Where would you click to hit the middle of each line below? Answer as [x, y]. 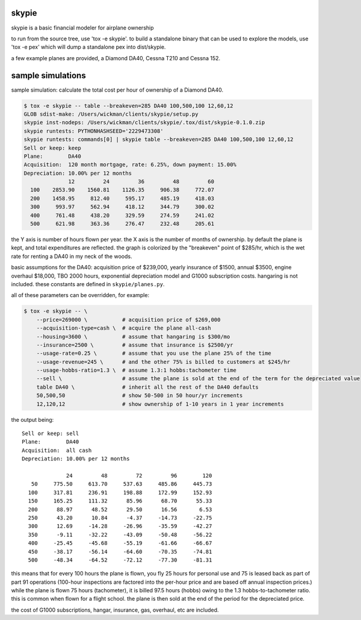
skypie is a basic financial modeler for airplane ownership [82, 28]
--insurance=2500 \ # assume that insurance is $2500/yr [135, 345]
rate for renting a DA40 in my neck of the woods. [72, 256]
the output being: [32, 419]
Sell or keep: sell [51, 434]
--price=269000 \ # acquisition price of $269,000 [128, 320]
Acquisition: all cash [57, 450]
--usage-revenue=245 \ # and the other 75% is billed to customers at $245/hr [163, 362]
